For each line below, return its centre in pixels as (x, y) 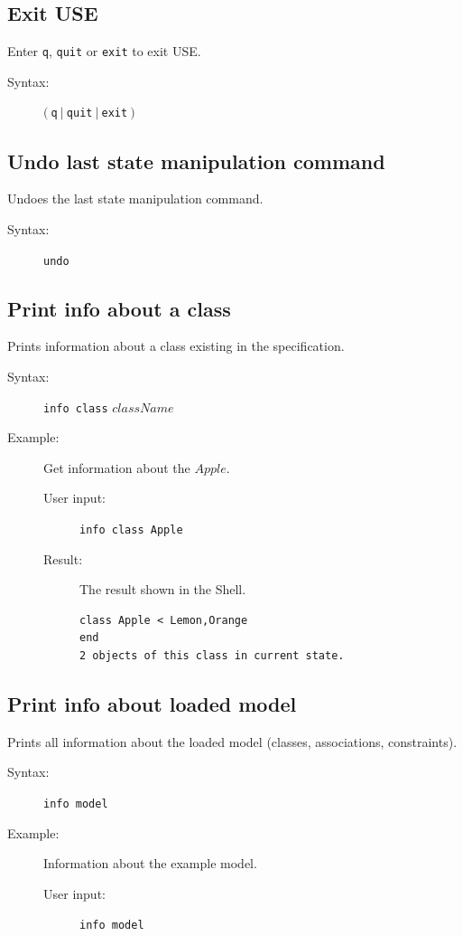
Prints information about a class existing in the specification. (176, 346)
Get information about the (117, 467)
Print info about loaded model (152, 704)
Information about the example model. (150, 863)
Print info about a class (119, 308)
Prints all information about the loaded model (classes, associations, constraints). (232, 741)
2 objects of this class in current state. (212, 656)
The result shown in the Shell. (163, 589)
